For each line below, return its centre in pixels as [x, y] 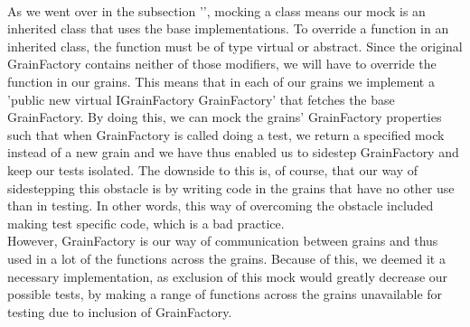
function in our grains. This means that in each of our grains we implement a [221, 81]
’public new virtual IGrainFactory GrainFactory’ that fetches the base [201, 99]
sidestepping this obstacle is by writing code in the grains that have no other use [231, 187]
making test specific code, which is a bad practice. [146, 223]
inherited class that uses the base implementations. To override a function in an [228, 28]
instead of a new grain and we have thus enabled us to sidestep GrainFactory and [233, 152]
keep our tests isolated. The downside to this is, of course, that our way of [213, 169]
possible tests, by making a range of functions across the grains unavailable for [225, 294]
